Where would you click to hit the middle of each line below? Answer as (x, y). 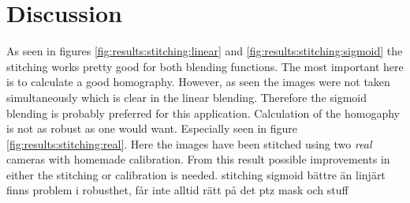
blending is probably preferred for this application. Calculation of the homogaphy (203, 113)
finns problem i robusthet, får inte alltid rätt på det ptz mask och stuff (177, 190)
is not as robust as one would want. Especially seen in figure (152, 128)
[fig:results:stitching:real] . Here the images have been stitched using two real (189, 143)
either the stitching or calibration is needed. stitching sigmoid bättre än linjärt (196, 174)
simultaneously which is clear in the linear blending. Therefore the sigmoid (187, 97)
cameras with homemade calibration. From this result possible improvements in (198, 159)
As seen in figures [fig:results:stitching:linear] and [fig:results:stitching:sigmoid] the (205, 51)
